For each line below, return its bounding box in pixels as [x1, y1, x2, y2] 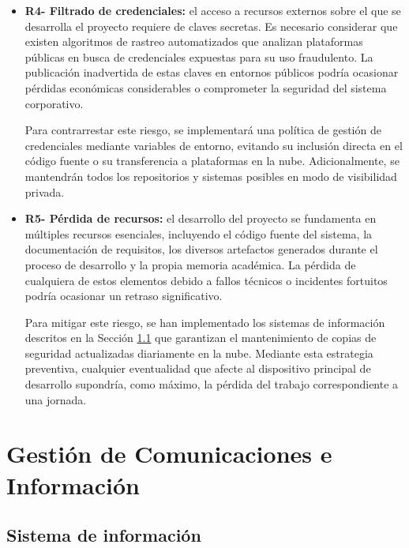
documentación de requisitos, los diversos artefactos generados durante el [24, 241, 378, 257]
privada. [24, 183, 65, 200]
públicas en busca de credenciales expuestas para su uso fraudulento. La [24, 48, 373, 65]
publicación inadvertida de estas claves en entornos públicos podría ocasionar [24, 64, 399, 81]
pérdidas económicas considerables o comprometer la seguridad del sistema [24, 79, 387, 96]
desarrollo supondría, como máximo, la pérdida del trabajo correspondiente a [24, 376, 399, 392]
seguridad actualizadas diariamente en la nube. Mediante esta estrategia [24, 344, 373, 361]
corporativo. [24, 95, 84, 111]
